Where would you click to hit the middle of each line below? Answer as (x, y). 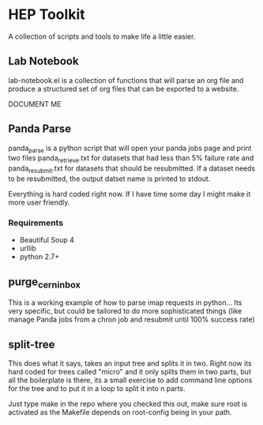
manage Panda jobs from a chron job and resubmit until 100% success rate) (131, 320)
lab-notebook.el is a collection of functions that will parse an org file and (126, 80)
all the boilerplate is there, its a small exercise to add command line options (130, 380)
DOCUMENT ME (35, 103)
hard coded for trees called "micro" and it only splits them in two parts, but (130, 372)
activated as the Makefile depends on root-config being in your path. (120, 412)
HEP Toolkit (47, 15)
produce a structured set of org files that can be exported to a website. (124, 88)
